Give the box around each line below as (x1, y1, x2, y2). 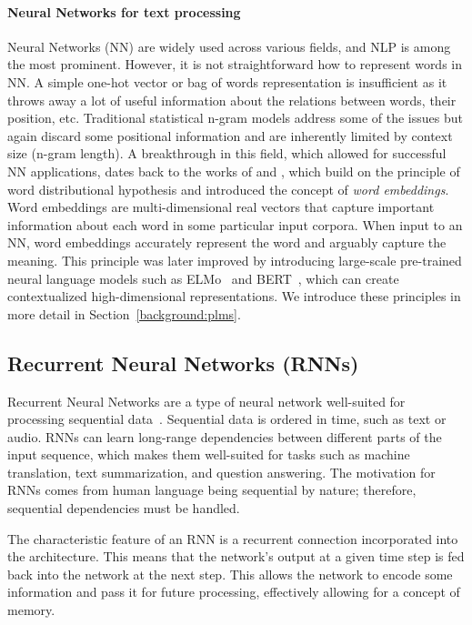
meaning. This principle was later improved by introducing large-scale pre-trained (7, 250, 462, 269)
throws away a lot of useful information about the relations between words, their (7, 90, 457, 109)
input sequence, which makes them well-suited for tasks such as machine (7, 445, 410, 464)
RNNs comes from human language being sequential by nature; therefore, (7, 480, 417, 499)
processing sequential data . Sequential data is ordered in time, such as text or (7, 409, 447, 428)
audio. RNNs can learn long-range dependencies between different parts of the (7, 427, 442, 446)
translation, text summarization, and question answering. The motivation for (7, 462, 436, 481)
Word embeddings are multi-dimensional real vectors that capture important (7, 197, 435, 217)
